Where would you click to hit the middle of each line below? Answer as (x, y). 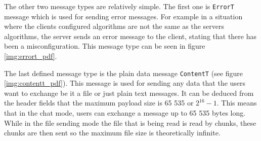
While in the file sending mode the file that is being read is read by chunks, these (130, 122)
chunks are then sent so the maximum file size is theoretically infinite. (112, 133)
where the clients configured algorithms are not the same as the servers (114, 26)
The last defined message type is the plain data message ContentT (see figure (123, 73)
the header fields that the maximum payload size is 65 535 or (99, 103)
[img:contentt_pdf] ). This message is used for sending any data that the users (125, 83)
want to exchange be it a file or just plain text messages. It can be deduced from (129, 93)
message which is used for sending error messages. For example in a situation (123, 16)
